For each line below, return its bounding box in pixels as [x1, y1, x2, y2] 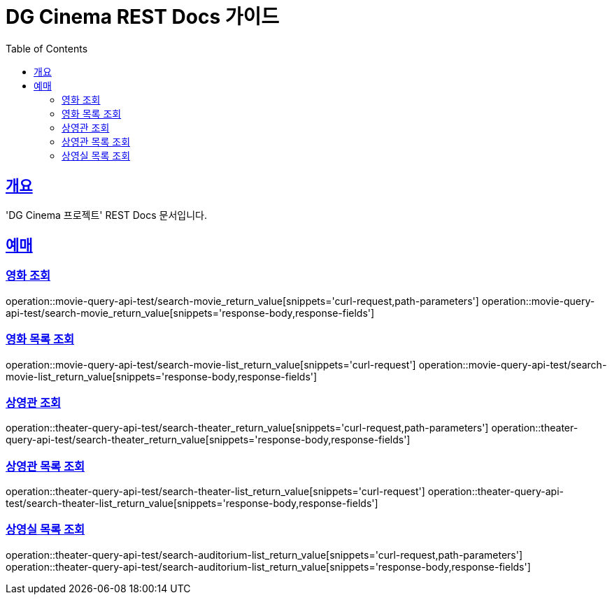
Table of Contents [6, 42, 88, 55]
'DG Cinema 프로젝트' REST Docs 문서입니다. [6, 208, 208, 221]
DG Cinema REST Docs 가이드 [6, 5, 280, 29]
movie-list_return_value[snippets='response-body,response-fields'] [6, 370, 318, 383]
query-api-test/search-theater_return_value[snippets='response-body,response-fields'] [6, 434, 411, 446]
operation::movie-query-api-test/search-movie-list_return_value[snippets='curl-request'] [6, 358, 416, 371]
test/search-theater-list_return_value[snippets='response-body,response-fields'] [6, 497, 378, 510]
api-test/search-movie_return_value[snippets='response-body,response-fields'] [6, 306, 375, 319]
